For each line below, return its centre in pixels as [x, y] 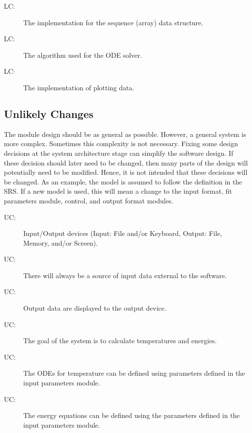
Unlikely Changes [49, 113]
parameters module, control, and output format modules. [89, 200]
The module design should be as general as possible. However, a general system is [125, 134]
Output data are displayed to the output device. [95, 308]
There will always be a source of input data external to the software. [125, 275]
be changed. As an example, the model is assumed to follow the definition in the [123, 181]
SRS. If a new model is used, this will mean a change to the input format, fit [118, 191]
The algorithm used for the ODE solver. [83, 55]
